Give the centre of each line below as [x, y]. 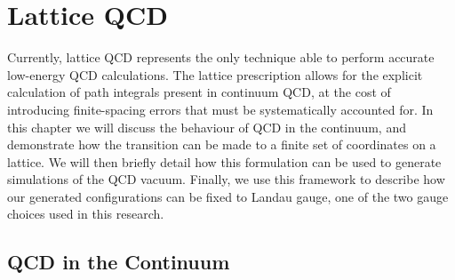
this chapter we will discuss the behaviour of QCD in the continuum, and [207, 127]
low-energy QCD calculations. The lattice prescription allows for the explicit [215, 74]
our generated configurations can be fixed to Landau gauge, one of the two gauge [228, 196]
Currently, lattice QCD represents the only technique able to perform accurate [221, 57]
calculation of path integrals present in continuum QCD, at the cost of [199, 92]
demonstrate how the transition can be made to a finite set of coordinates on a [222, 144]
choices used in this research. [86, 214]
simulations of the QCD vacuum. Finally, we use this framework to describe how [226, 179]
